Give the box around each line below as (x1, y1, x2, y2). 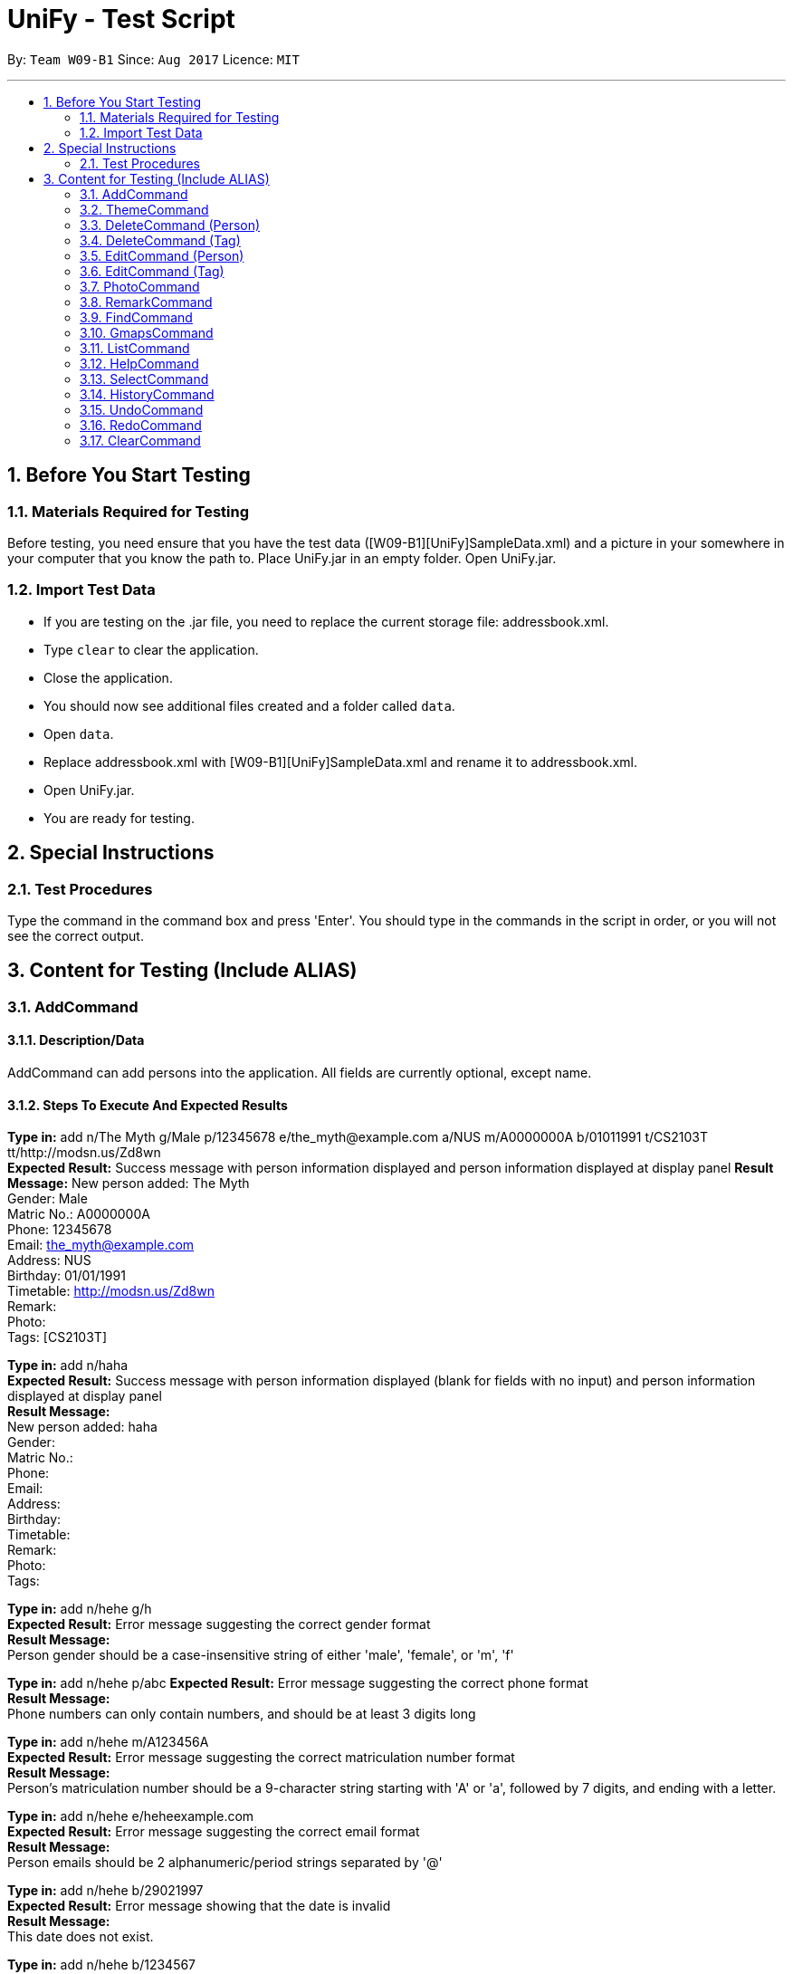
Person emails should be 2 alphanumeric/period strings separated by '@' (7, 1854, 443, 1871)
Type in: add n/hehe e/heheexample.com (7, 1808, 254, 1825)
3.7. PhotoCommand (80, 278, 200, 294)
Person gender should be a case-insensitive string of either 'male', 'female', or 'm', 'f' (7, 1647, 514, 1663)
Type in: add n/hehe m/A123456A (7, 1734, 209, 1750)
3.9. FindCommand (80, 309, 193, 325)
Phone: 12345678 (7, 1222, 112, 1238)
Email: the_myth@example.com (7, 1237, 195, 1253)
